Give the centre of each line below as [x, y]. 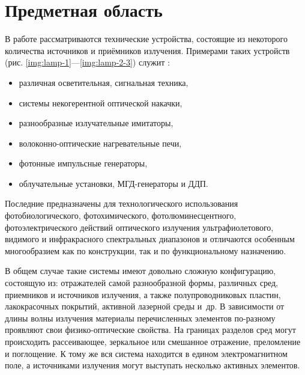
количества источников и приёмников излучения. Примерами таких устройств [147, 50]
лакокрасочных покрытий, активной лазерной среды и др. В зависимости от [145, 306]
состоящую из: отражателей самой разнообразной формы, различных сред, [142, 283]
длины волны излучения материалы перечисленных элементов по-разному [140, 318]
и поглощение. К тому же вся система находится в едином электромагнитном [146, 353]
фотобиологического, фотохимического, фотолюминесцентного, [121, 215]
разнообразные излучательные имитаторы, [96, 123]
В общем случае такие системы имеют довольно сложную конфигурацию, [140, 271]
